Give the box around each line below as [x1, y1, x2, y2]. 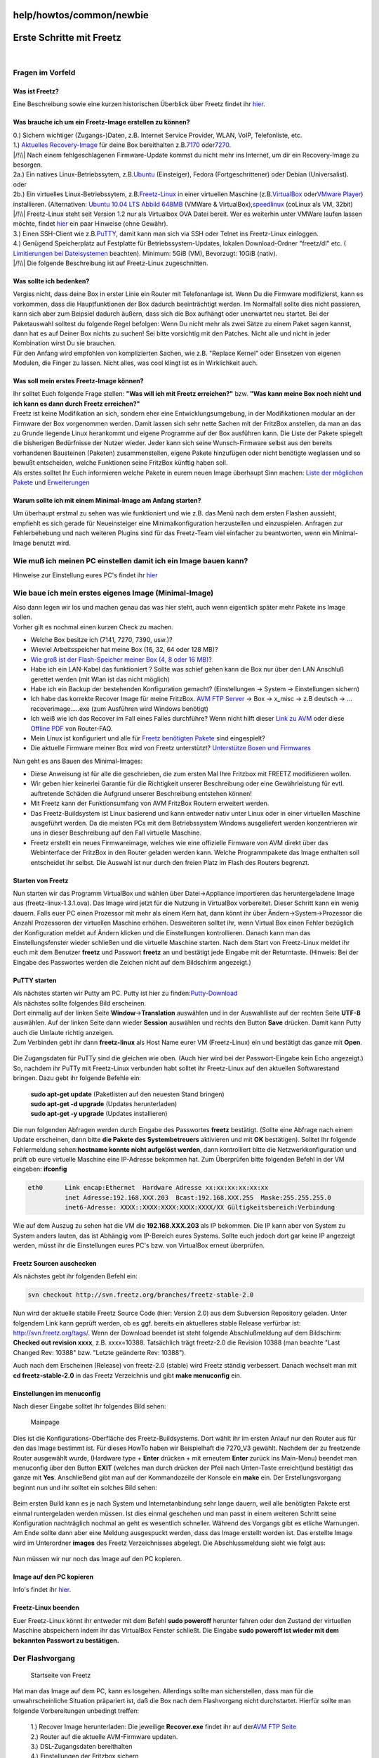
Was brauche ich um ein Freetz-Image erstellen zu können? [13, 118, 190, 127]
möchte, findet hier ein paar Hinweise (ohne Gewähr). [13, 219, 168, 228]
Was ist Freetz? [13, 87, 60, 96]
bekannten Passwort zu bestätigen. [13, 1636, 119, 1645]
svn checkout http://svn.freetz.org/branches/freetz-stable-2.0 [27, 1291, 254, 1299]
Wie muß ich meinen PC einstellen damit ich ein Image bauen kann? [13, 556, 248, 566]
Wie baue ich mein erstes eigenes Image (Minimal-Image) [13, 588, 214, 598]
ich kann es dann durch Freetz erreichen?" [13, 399, 140, 408]
